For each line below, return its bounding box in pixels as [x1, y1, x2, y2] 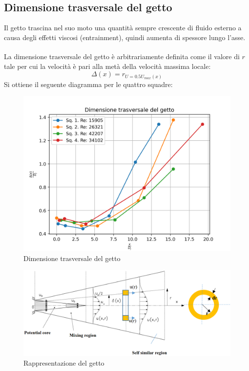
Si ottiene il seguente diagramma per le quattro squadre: [4, 79, 173, 89]
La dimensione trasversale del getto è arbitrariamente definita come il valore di [4, 51, 240, 61]
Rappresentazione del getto [23, 357, 104, 368]
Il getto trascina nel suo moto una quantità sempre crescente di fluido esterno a [4, 22, 242, 33]
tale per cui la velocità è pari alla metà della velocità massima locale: [4, 61, 211, 71]
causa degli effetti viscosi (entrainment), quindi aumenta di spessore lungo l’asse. [4, 32, 246, 42]
